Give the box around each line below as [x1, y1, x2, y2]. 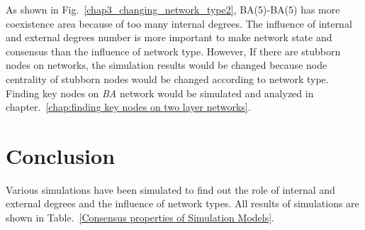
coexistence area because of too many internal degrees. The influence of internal [6, 16, 352, 31]
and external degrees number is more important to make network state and [6, 30, 332, 45]
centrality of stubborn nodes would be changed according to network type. [6, 71, 329, 86]
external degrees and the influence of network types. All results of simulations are [6, 196, 359, 211]
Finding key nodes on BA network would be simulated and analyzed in [6, 85, 314, 100]
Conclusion [6, 141, 116, 170]
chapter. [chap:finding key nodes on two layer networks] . [6, 99, 251, 114]
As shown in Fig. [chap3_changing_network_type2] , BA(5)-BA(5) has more [6, 2, 340, 16]
